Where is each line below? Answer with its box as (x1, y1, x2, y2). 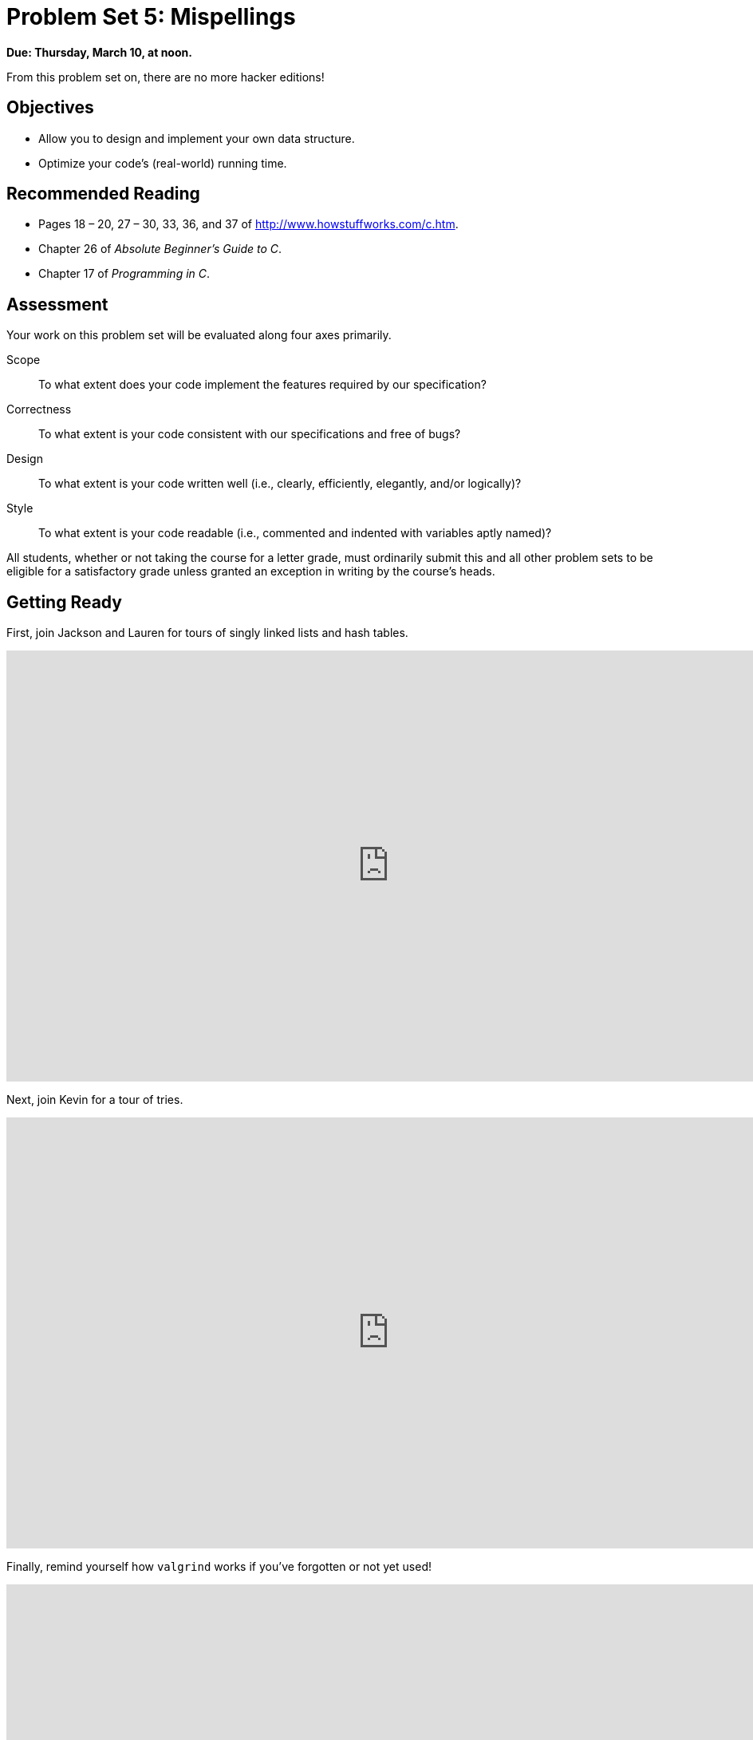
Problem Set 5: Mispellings (6, 3, 296, 30)
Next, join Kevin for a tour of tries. (6, 1093, 183, 1107)
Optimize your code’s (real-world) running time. (38, 156, 287, 170)
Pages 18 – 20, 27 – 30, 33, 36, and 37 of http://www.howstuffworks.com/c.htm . (38, 217, 459, 231)
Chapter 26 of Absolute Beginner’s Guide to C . (38, 242, 282, 256)
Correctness (6, 402, 72, 417)
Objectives (6, 97, 94, 118)
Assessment (6, 294, 108, 314)
